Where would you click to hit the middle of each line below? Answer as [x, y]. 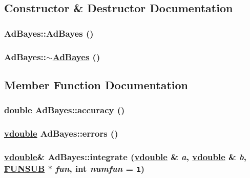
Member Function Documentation [96, 84]
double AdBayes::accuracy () [65, 110]
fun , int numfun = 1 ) [100, 168]
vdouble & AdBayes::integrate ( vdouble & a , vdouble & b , [125, 156]
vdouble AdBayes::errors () [61, 133]
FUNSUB [25, 168]
